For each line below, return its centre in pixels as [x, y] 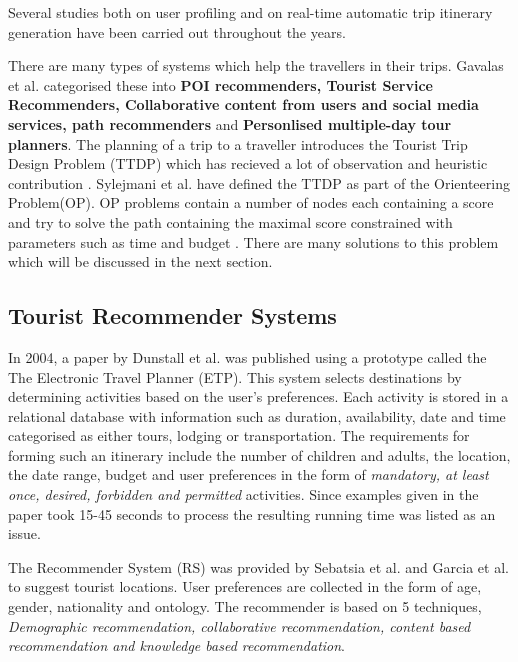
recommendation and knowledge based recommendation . [177, 645]
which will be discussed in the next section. [140, 261]
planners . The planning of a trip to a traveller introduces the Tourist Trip [238, 143]
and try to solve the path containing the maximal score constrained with [230, 221]
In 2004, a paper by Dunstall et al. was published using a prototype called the [247, 356]
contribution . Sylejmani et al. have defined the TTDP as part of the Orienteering [259, 182]
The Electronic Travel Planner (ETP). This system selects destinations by [235, 376]
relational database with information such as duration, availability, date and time [257, 415]
